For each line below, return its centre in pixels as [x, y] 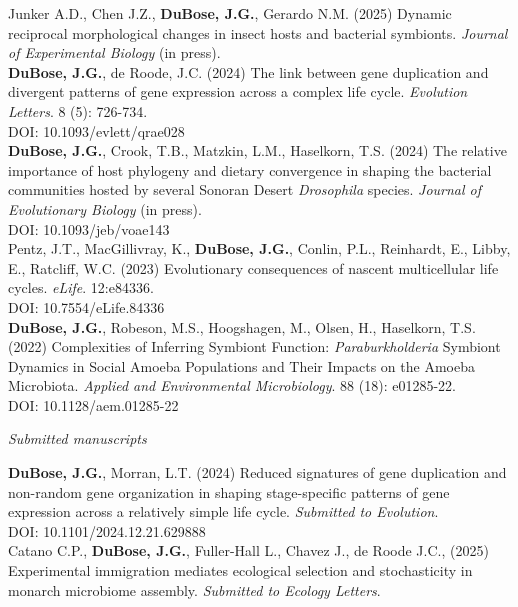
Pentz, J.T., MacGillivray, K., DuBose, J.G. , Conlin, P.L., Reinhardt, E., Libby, [259, 248]
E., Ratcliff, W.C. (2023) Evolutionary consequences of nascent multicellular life [253, 267]
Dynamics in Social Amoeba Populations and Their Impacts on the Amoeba [241, 365]
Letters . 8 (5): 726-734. [78, 110]
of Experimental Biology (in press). [114, 52]
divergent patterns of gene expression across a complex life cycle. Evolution [238, 91]
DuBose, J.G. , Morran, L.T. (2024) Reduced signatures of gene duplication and [257, 472]
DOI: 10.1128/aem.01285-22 [93, 404]
